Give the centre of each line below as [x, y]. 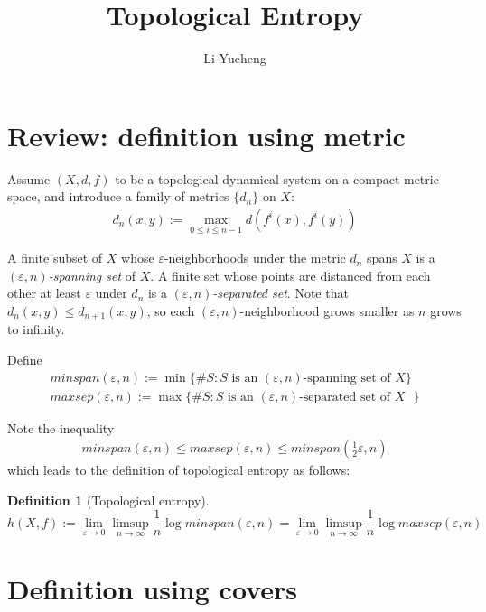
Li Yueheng [235, 58]
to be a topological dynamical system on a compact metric [277, 178]
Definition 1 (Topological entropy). [108, 500]
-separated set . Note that [280, 293]
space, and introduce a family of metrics [118, 196]
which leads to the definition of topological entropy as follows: [179, 470]
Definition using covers [152, 589]
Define [25, 359]
